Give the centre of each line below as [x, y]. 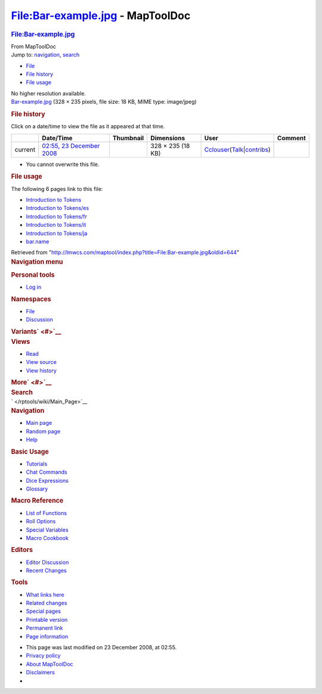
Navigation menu [37, 261]
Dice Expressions [47, 480]
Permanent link [44, 628]
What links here [45, 594]
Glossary [37, 489]
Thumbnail [128, 138]
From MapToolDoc [34, 46]
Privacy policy [43, 656]
